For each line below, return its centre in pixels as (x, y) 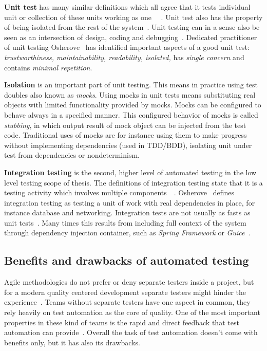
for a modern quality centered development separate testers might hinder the (125, 292)
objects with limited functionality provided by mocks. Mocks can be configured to (133, 105)
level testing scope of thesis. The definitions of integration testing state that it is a (133, 182)
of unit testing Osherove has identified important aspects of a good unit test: (127, 47)
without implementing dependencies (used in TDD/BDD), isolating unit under (128, 145)
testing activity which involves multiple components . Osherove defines (119, 192)
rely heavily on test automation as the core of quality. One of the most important (132, 312)
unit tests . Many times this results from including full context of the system (125, 222)
